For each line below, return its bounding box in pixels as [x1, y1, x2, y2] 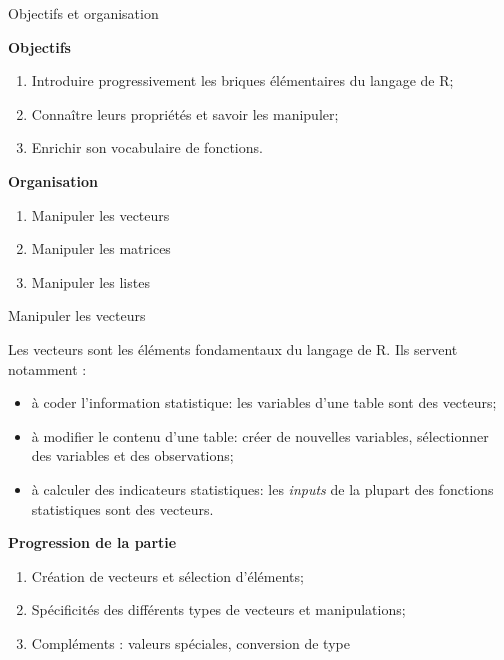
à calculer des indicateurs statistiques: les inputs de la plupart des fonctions [31, 478, 494, 499]
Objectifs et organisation [8, 3, 159, 23]
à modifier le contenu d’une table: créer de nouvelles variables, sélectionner [31, 425, 489, 446]
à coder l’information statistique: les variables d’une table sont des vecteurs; [31, 392, 497, 413]
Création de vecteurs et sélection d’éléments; [31, 565, 304, 586]
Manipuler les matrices [31, 238, 171, 259]
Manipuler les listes [31, 271, 150, 292]
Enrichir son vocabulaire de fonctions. [31, 137, 263, 158]
